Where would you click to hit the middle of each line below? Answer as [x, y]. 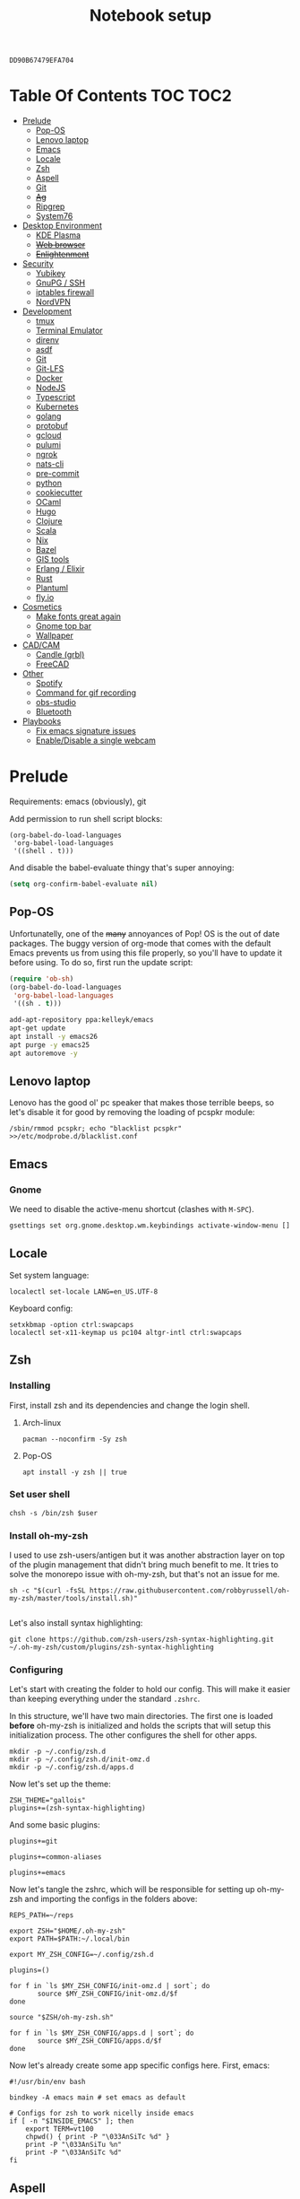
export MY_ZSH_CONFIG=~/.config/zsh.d [81, 1955]
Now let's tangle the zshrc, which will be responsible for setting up [132, 1889]
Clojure [49, 521]
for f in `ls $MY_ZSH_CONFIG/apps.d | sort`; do [102, 2033]
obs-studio [56, 702]
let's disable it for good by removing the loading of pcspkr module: [132, 1113]
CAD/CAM [41, 645]
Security [38, 264]
